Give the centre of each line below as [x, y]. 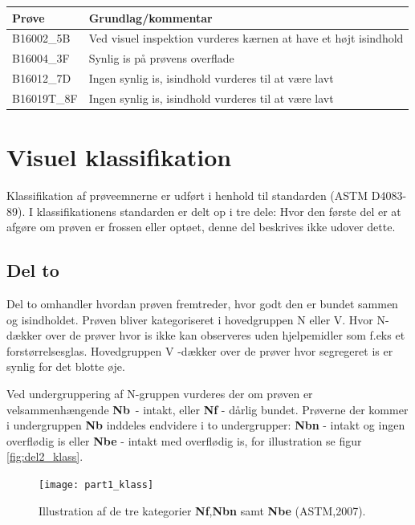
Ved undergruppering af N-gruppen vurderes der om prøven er [160, 394]
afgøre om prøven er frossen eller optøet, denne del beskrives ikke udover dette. [201, 227]
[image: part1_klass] [96, 485]
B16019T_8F [45, 98]
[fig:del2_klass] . [45, 456]
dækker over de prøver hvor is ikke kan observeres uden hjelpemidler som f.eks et [206, 335]
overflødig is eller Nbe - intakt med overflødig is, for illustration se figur [184, 440]
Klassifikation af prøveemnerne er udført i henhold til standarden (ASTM [187, 195]
